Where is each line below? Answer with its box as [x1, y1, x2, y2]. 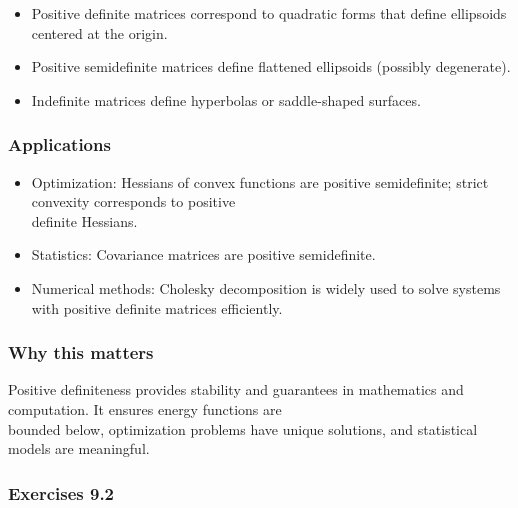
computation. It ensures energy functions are [8, 398, 282, 419]
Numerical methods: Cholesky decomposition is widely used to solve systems [31, 277, 501, 298]
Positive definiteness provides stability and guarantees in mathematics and [8, 379, 464, 400]
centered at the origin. [31, 22, 168, 43]
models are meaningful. [8, 438, 150, 459]
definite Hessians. [31, 210, 138, 231]
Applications [8, 132, 111, 157]
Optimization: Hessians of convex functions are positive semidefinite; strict [31, 171, 489, 192]
